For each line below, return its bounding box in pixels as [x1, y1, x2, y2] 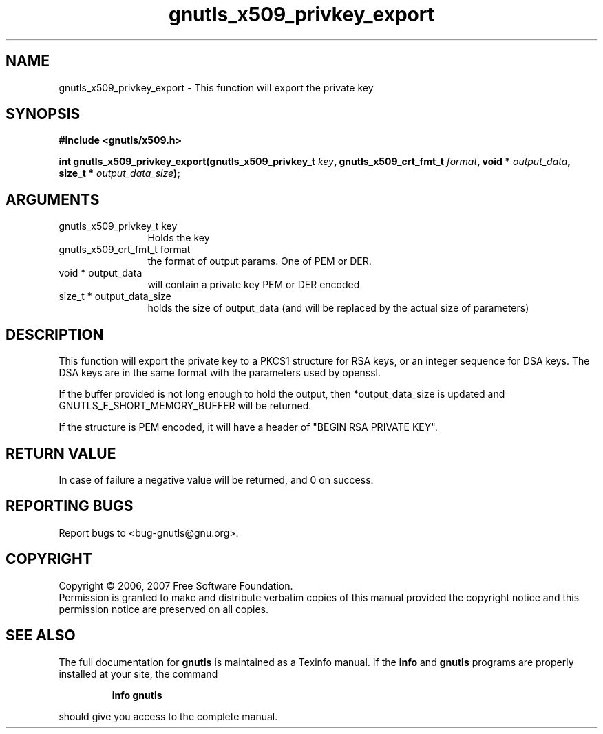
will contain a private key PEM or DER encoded [147, 279, 360, 291]
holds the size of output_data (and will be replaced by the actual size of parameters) [147, 302, 529, 314]
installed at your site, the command [59, 667, 218, 680]
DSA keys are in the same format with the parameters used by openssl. [59, 367, 381, 379]
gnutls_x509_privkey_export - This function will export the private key [59, 81, 374, 94]
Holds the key [147, 232, 210, 244]
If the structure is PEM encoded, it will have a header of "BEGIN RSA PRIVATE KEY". [59, 421, 438, 433]
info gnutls [112, 689, 162, 701]
